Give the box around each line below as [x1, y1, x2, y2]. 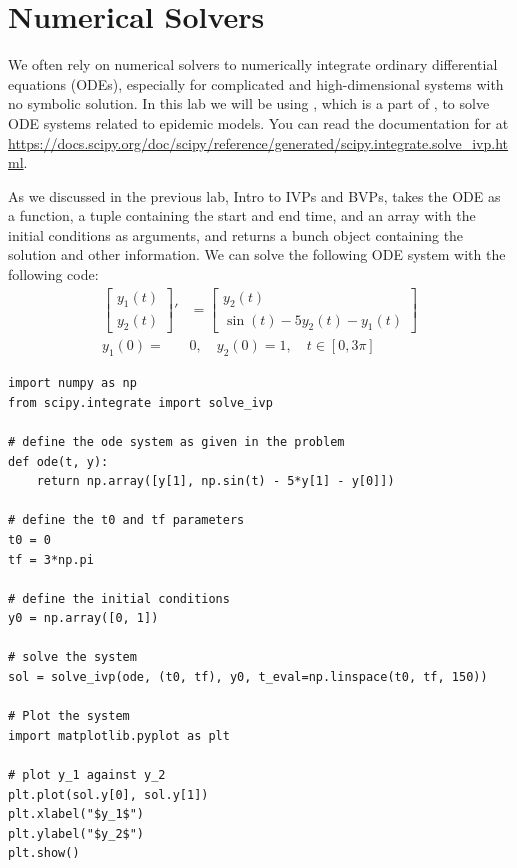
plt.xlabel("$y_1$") [8, 807, 145, 822]
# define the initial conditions [8, 591, 230, 606]
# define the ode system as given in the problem [8, 434, 345, 449]
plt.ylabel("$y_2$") [8, 826, 145, 841]
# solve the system [8, 650, 137, 665]
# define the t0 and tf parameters [8, 513, 245, 528]
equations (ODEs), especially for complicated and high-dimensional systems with [8, 73, 504, 94]
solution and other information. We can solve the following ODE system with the [8, 244, 506, 265]
